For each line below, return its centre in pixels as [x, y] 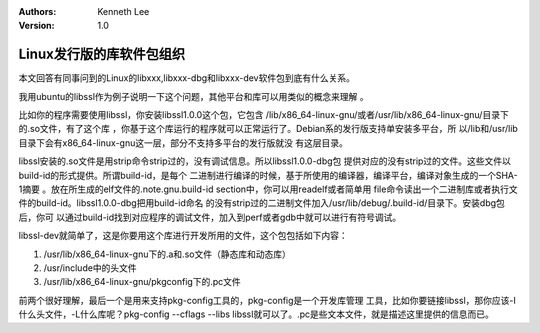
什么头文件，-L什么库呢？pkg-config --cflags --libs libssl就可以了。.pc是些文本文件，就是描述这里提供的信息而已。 [256, 314]
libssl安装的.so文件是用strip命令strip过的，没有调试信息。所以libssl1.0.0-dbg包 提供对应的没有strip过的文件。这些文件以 [265, 161]
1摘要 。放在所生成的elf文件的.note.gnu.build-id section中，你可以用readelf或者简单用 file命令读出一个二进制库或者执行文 [268, 189]
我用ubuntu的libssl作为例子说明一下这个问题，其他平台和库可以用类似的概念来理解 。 [193, 96]
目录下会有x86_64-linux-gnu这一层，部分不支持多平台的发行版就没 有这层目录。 [183, 142]
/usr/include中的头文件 [90, 267]
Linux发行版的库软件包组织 [101, 54]
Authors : [37, 11]
